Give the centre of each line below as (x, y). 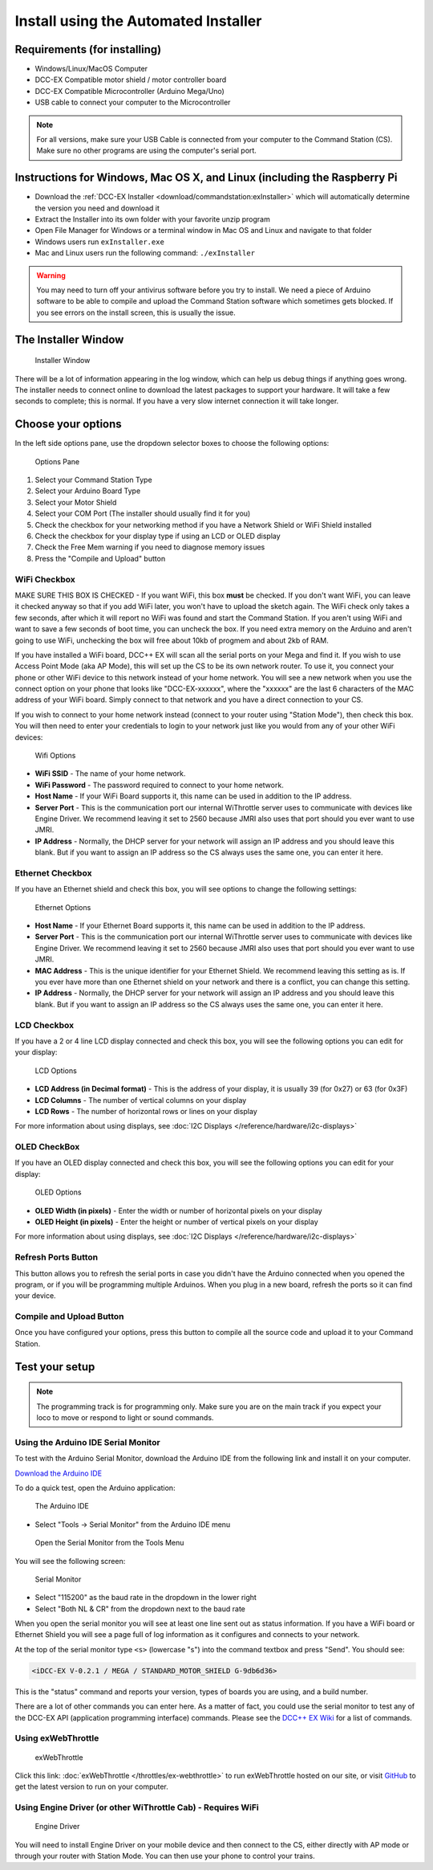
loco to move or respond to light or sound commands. (125, 1418)
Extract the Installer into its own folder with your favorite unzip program (152, 219)
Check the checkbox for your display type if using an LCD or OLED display (158, 536)
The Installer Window (69, 339)
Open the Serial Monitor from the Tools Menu (109, 1543)
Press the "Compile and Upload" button (100, 558)
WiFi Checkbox (45, 579)
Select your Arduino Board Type (88, 491)
